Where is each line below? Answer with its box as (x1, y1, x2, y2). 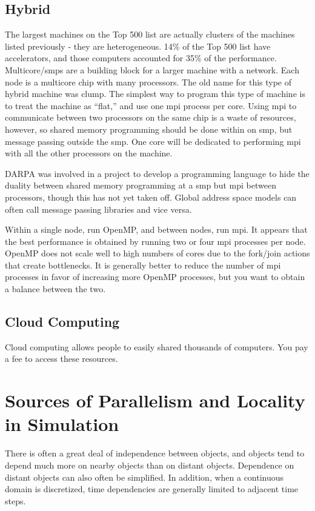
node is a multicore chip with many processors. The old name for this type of (5, 75, 292, 88)
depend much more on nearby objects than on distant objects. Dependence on (5, 458, 294, 471)
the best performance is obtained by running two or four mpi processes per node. (5, 235, 306, 247)
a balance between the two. (5, 282, 106, 295)
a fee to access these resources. (5, 352, 118, 365)
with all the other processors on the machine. (5, 147, 173, 159)
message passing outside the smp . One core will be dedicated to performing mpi (5, 135, 301, 147)
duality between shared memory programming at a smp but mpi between (5, 179, 276, 192)
